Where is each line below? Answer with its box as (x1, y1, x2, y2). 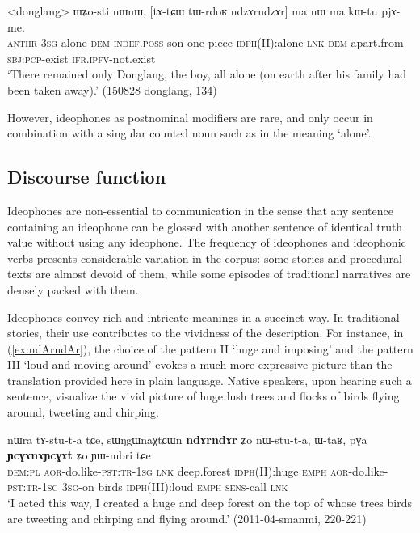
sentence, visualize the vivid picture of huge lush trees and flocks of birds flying (7, 387, 400, 404)
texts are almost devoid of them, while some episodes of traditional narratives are (7, 265, 411, 282)
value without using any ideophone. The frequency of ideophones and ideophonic (7, 234, 406, 251)
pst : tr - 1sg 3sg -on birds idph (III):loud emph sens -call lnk (7, 478, 288, 495)
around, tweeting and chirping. (7, 404, 159, 421)
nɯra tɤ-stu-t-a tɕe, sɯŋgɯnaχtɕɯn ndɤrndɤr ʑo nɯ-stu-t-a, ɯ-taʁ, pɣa (7, 430, 367, 447)
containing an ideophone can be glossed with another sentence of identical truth (7, 218, 403, 235)
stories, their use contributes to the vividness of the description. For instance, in (7, 324, 404, 341)
